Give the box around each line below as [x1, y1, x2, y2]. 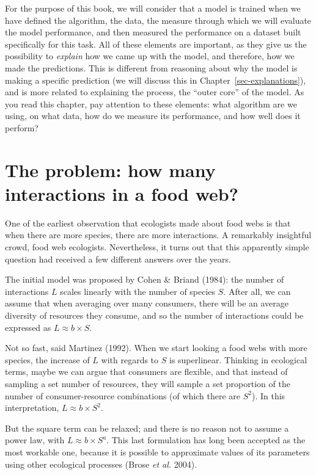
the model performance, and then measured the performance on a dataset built [5, 26, 301, 38]
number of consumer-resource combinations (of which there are [5, 389, 241, 402]
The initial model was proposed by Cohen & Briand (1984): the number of [5, 273, 284, 286]
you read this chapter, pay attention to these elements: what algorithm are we [5, 97, 297, 110]
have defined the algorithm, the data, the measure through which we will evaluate [5, 13, 312, 26]
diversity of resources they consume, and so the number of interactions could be [5, 309, 304, 321]
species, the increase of [5, 353, 90, 366]
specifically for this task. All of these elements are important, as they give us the [5, 37, 307, 50]
